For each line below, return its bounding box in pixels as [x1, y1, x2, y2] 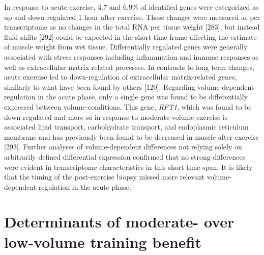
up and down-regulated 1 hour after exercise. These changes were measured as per [4, 11, 260, 22]
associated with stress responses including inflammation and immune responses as [4, 51, 259, 62]
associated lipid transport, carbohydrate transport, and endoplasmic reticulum [4, 121, 249, 132]
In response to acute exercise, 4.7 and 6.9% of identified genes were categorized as [4, 2, 259, 12]
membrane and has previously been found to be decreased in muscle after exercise [4, 131, 259, 142]
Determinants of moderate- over [4, 211, 234, 232]
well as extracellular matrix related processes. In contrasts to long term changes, [4, 61, 254, 72]
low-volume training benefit [4, 231, 201, 252]
